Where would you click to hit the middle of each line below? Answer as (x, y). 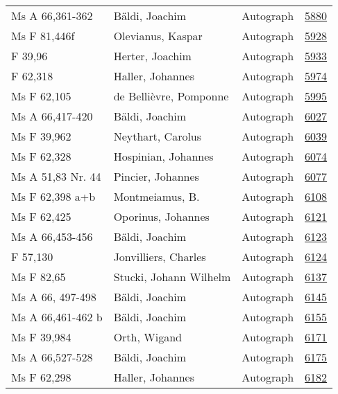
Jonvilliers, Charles (160, 257)
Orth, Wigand (147, 337)
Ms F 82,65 (39, 277)
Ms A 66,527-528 (52, 357)
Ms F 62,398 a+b (53, 196)
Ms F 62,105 (41, 96)
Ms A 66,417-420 (52, 116)
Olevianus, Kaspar (158, 36)
